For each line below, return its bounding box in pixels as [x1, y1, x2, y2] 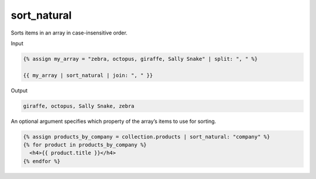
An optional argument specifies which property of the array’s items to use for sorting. [11, 118, 217, 125]
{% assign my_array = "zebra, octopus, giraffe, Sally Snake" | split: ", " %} [23, 56, 258, 62]
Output [11, 87, 28, 94]
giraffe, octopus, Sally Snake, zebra [23, 102, 135, 109]
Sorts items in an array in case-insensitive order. [11, 29, 128, 36]
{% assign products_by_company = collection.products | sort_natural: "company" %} [23, 133, 270, 140]
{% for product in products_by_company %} [23, 142, 147, 149]
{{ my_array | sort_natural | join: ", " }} [23, 72, 153, 78]
